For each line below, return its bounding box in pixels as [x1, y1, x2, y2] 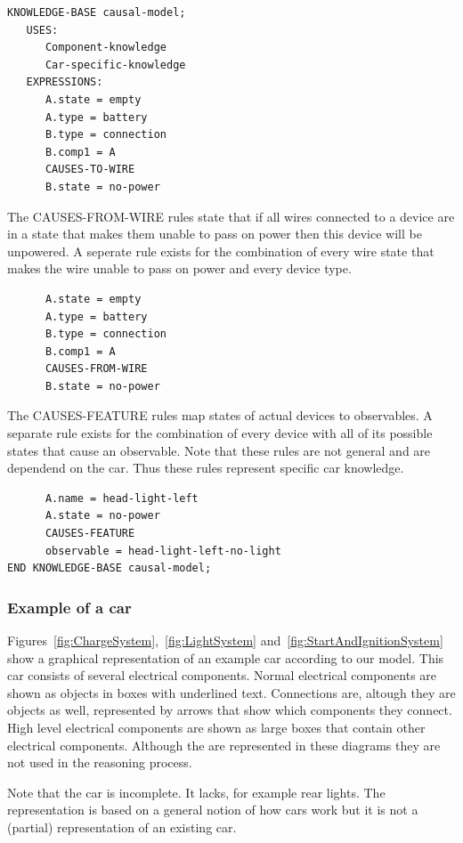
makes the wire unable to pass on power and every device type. [7, 259, 352, 278]
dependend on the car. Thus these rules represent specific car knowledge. [7, 458, 404, 477]
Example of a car [7, 596, 132, 618]
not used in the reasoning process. [7, 753, 192, 772]
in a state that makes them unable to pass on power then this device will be [7, 224, 422, 243]
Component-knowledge [45, 41, 167, 54]
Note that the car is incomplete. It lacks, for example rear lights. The [7, 782, 386, 801]
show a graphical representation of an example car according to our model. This [7, 648, 444, 667]
